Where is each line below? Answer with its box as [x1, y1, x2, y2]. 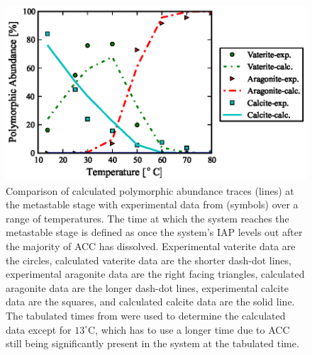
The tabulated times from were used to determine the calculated [6, 308, 286, 323]
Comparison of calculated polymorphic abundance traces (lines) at [6, 183, 294, 198]
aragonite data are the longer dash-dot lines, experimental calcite [6, 280, 289, 295]
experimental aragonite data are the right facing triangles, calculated [6, 266, 305, 281]
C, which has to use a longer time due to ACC [88, 322, 290, 337]
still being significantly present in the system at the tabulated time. [6, 336, 299, 351]
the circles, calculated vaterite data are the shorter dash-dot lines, [6, 252, 291, 267]
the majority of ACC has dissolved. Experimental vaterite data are [6, 239, 296, 254]
